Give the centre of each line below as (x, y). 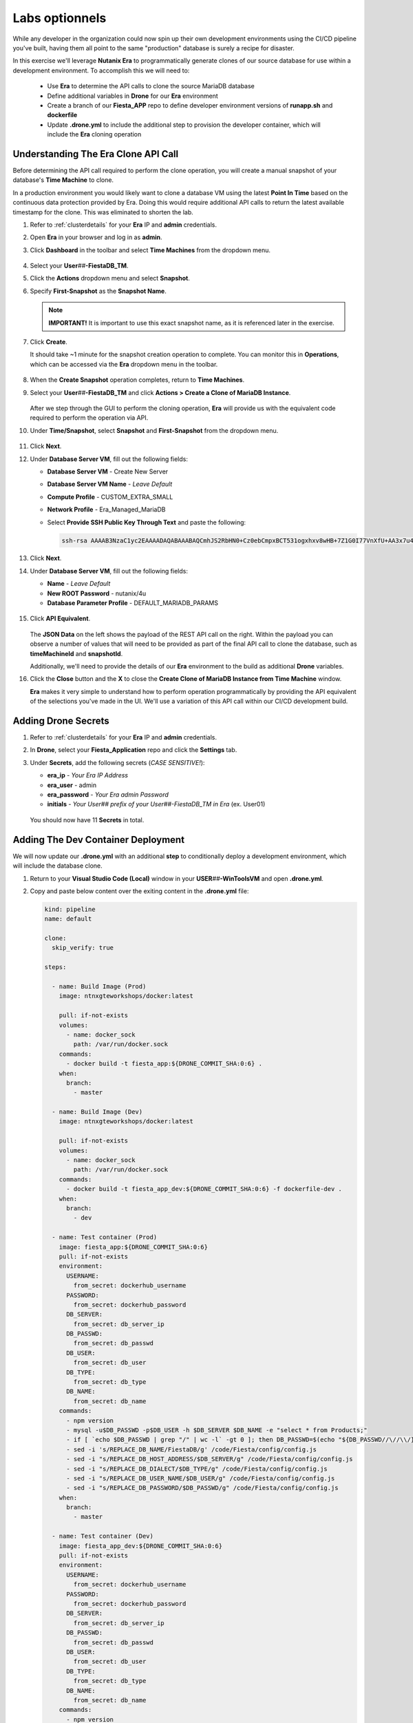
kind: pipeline (70, 909)
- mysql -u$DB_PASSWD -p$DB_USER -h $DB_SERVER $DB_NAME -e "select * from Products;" (217, 1430)
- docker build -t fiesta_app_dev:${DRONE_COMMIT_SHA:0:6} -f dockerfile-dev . (204, 1189)
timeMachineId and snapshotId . (76, 653)
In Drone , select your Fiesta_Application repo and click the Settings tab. (134, 750)
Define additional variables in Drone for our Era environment (133, 96)
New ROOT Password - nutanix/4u (97, 593)
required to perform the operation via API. (89, 418)
